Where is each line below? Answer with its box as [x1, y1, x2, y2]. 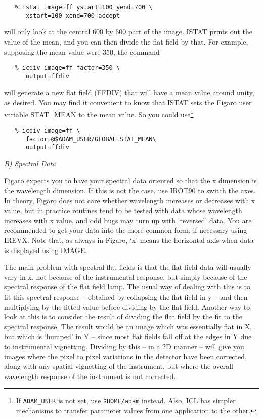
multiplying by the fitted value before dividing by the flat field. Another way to [4, 301, 250, 312]
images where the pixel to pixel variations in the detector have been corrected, [4, 351, 247, 361]
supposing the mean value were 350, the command [4, 46, 160, 57]
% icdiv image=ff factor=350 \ [15, 64, 120, 72]
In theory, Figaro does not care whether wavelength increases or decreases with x [4, 195, 255, 205]
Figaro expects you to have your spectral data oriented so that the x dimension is [4, 175, 257, 186]
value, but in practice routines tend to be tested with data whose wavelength [4, 205, 242, 216]
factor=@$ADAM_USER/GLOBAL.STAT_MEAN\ [25, 135, 156, 143]
